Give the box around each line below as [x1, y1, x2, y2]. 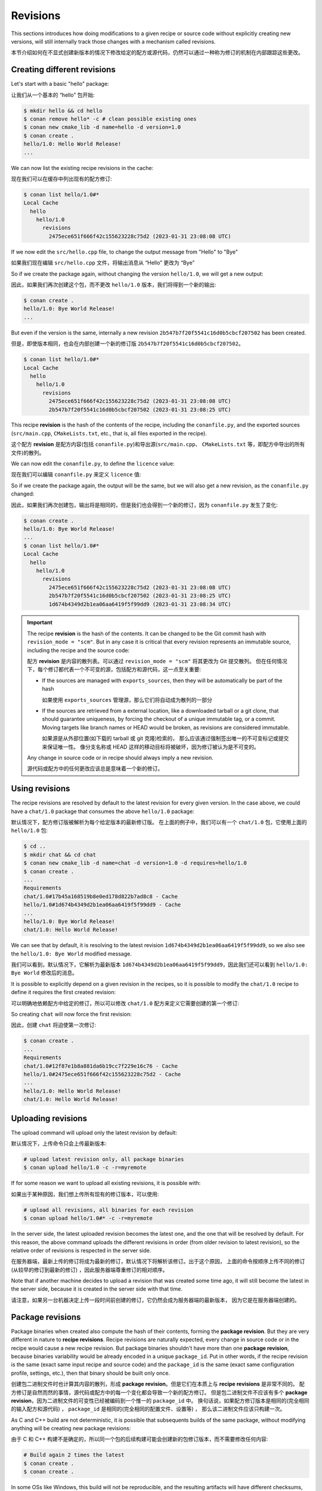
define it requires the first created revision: [11, 989, 116, 996]
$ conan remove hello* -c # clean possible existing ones [23, 116, 197, 122]
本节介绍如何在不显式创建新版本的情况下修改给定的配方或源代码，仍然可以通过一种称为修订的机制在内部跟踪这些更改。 [11, 49, 304, 56]
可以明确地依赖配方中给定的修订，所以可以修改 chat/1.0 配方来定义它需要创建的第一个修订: [11, 1000, 240, 1007]
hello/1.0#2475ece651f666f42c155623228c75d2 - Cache [23, 1071, 181, 1078]
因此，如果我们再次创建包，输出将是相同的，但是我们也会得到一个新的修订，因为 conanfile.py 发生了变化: [11, 501, 278, 508]
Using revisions [11, 784, 70, 794]
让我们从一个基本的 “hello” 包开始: [11, 91, 95, 98]
